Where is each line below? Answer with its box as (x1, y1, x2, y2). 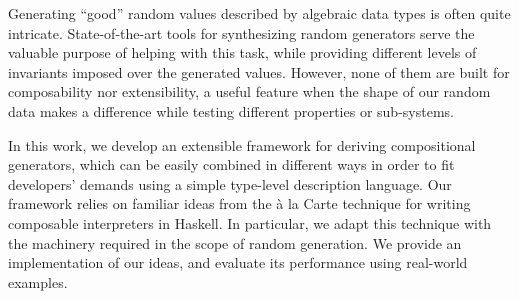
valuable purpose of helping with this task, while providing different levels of (8, 42, 477, 63)
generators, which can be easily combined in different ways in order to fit (8, 154, 455, 175)
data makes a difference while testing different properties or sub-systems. (8, 100, 454, 121)
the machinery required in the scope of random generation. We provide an (8, 232, 462, 253)
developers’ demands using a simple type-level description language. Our (8, 173, 452, 194)
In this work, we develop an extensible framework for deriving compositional (8, 134, 476, 155)
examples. (8, 271, 68, 292)
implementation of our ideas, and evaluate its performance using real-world (8, 252, 468, 273)
